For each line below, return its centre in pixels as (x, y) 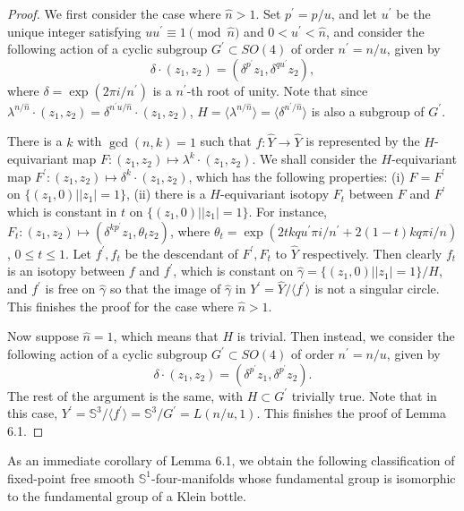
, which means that (166, 336)
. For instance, (288, 212)
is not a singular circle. (377, 289)
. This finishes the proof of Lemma (351, 413)
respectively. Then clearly (372, 253)
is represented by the (363, 141)
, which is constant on (233, 271)
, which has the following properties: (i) (296, 176)
